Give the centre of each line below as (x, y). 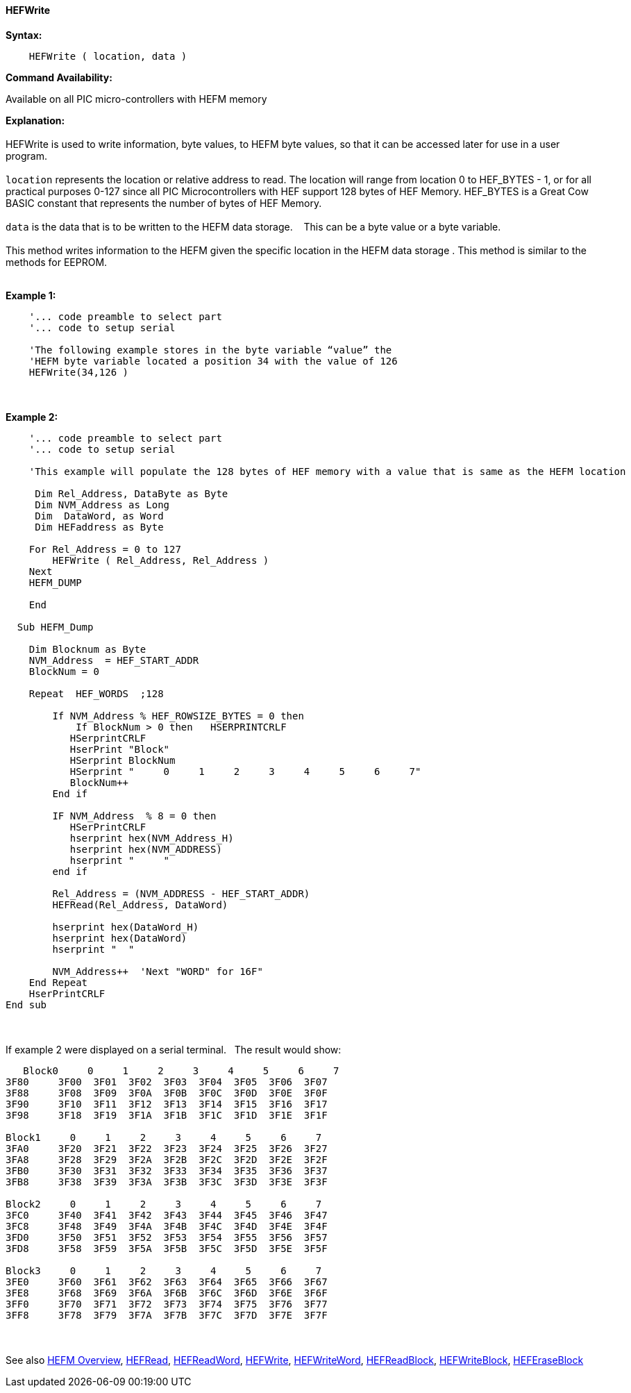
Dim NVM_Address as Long (102, 504)
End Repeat (58, 982)
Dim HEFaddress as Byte (99, 527)
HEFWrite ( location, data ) (108, 56)
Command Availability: (59, 77)
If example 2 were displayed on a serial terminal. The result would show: (174, 1049)
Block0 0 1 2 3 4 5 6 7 (181, 1070)
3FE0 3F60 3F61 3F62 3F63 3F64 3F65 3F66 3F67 (167, 1282)
